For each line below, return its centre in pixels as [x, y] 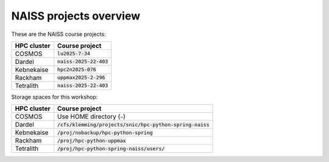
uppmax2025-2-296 [81, 78]
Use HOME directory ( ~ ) [91, 117]
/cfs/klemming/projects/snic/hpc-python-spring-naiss [133, 125]
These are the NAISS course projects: [58, 34]
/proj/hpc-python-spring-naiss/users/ [111, 148]
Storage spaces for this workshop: [55, 97]
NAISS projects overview [76, 16]
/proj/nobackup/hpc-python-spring [105, 132]
